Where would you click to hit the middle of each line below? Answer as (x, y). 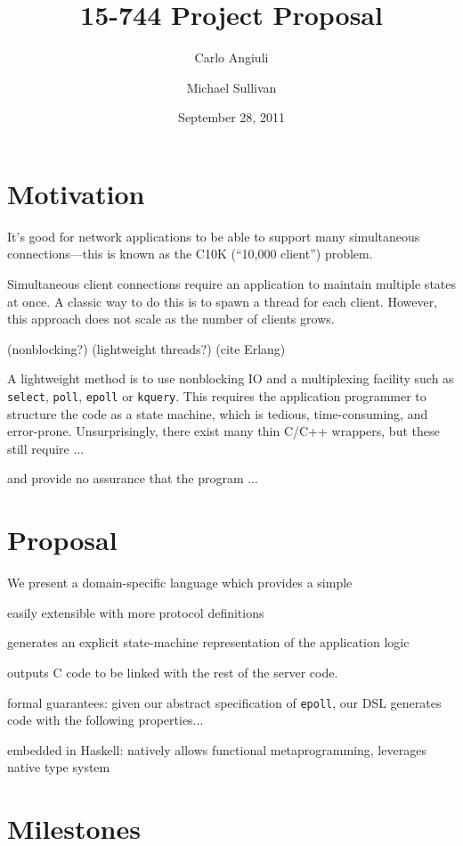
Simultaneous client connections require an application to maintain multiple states (232, 284)
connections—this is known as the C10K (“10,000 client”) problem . (190, 254)
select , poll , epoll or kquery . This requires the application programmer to (217, 396)
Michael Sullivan (231, 87)
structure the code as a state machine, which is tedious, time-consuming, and (218, 413)
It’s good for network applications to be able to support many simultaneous (214, 236)
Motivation (76, 193)
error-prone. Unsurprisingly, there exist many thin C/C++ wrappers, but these (223, 431)
